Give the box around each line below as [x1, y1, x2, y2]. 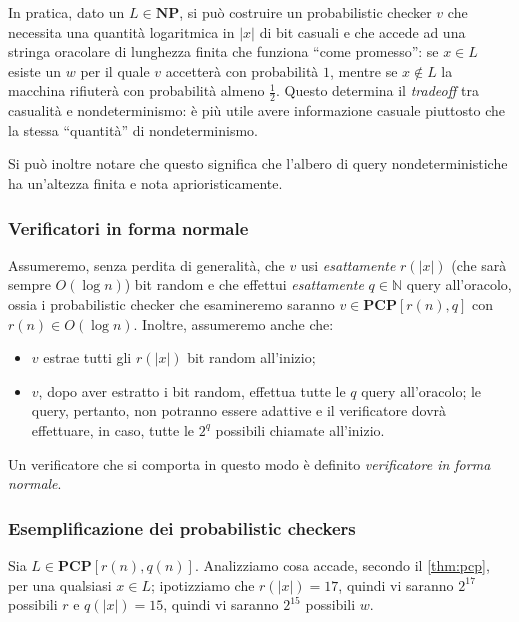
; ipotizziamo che [150, 574, 255, 595]
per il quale [80, 60, 150, 81]
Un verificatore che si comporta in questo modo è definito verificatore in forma [8, 453, 491, 474]
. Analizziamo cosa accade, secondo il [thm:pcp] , [194, 554, 490, 575]
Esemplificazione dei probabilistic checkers [8, 515, 356, 540]
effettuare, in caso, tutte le [31, 419, 195, 440]
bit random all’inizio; [187, 347, 316, 368]
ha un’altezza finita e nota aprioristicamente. [8, 172, 283, 193]
